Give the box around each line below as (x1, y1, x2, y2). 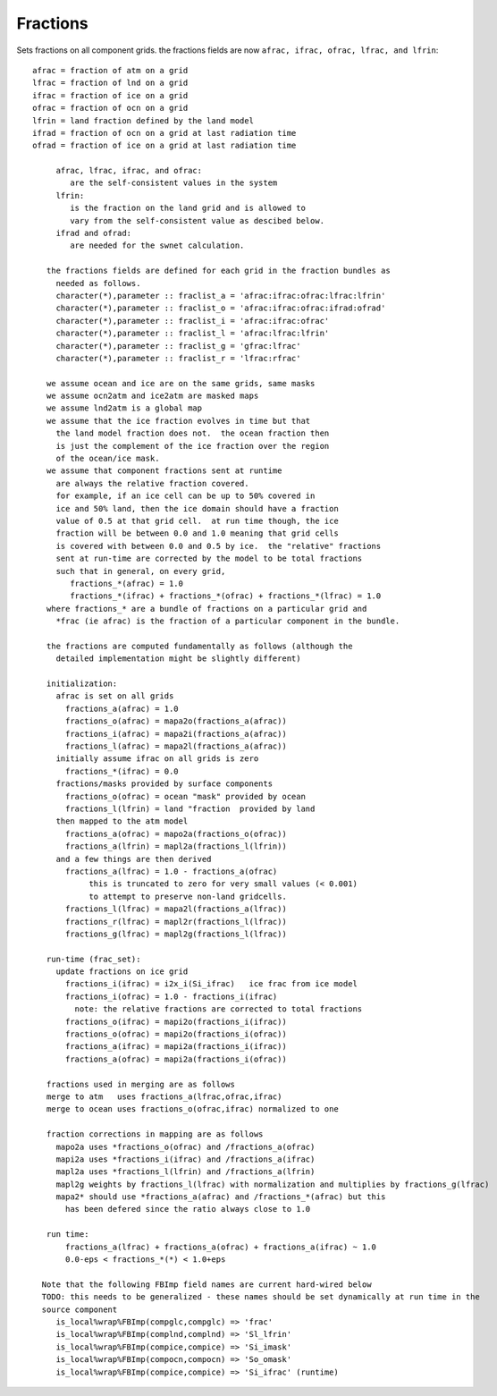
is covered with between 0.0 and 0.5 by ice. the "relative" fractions (55, 541, 382, 551)
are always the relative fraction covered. (55, 478, 249, 488)
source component (41, 1304, 118, 1315)
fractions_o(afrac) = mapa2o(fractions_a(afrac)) (65, 716, 288, 726)
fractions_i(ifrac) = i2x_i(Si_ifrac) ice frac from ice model (65, 979, 358, 989)
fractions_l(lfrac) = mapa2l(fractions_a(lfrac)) (65, 904, 288, 914)
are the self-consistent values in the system (70, 178, 278, 188)
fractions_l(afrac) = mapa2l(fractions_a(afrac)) (65, 741, 288, 751)
